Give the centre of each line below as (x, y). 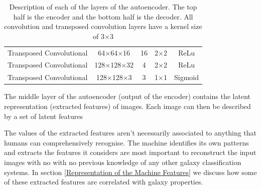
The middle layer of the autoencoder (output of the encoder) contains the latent (127, 96)
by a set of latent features (43, 116)
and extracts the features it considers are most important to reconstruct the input (130, 152)
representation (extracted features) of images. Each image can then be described (127, 106)
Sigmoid (187, 77)
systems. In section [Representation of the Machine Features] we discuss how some (130, 172)
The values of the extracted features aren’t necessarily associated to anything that (130, 133)
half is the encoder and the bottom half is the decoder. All (103, 16)
